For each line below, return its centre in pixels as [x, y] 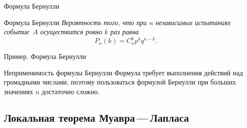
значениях [19, 92]
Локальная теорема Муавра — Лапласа [97, 118]
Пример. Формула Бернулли [45, 56]
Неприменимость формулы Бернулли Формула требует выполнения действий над [123, 72]
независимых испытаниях [193, 22]
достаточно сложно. [71, 92]
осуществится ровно [71, 32]
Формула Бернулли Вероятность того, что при [75, 22]
